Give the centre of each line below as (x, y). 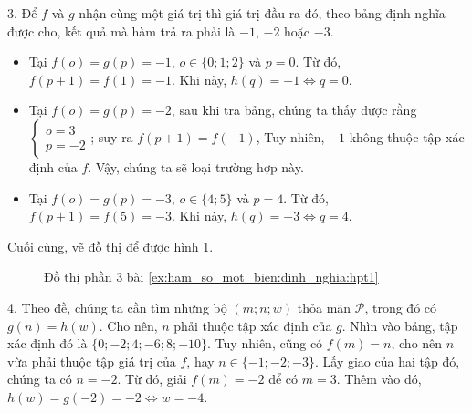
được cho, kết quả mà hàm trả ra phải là (121, 31)
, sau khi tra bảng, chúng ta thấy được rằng (294, 110)
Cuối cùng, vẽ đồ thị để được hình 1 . (110, 246)
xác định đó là (47, 343)
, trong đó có (401, 307)
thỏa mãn (324, 307)
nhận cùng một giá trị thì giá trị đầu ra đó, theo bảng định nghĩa (262, 13)
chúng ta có (40, 379)
